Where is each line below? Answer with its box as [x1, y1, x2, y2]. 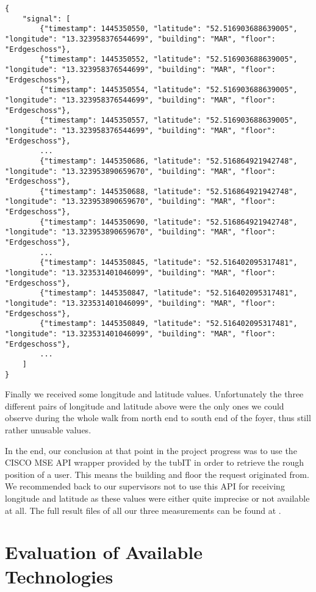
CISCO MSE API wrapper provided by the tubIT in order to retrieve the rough [5, 456, 304, 469]
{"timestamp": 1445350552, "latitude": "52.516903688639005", [40, 55, 298, 64]
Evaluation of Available [5, 540, 203, 565]
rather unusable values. [5, 424, 92, 436]
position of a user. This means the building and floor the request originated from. [5, 467, 309, 480]
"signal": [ [22, 14, 71, 23]
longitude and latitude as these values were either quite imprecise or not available [5, 492, 310, 505]
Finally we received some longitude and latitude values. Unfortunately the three [5, 388, 304, 400]
